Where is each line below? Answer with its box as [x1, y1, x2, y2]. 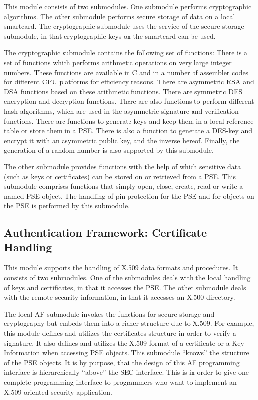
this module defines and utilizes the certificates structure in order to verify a [4, 328, 236, 338]
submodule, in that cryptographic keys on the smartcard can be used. [4, 30, 216, 41]
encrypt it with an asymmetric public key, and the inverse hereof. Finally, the [4, 135, 240, 145]
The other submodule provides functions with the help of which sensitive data [4, 161, 241, 171]
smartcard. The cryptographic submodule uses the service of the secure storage [4, 21, 244, 31]
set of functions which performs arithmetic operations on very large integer [4, 57, 232, 67]
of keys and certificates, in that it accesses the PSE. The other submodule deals [4, 282, 246, 292]
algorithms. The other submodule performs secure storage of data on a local [4, 11, 235, 21]
